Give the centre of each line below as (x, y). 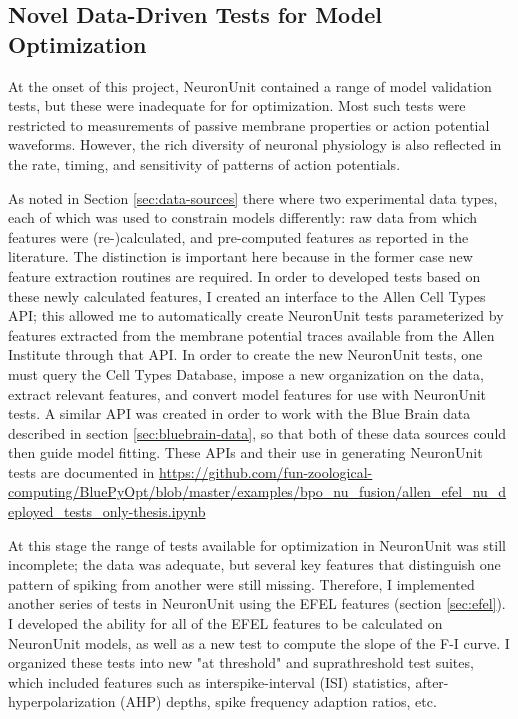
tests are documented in (81, 471)
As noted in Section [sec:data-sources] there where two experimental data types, (253, 197)
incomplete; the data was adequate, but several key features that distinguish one (254, 564)
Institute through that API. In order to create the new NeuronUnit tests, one (245, 354)
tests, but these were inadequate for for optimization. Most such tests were (237, 105)
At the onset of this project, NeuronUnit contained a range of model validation (250, 85)
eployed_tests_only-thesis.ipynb (107, 511)
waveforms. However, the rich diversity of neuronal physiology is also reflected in (255, 144)
